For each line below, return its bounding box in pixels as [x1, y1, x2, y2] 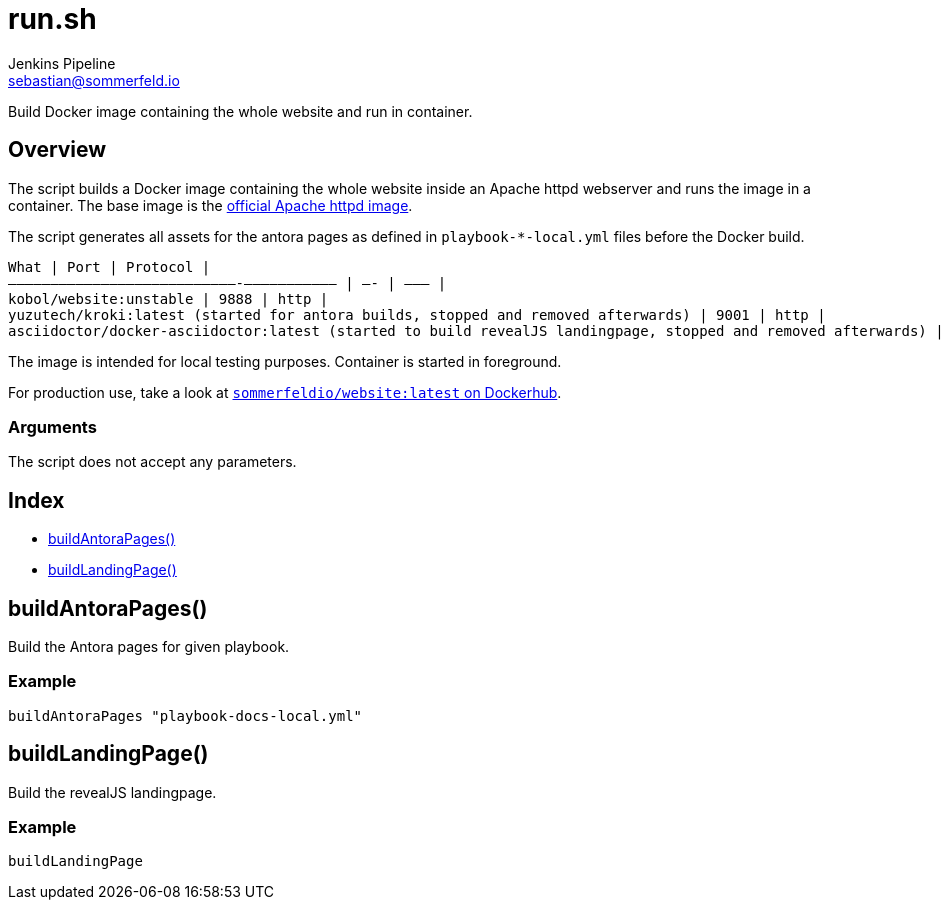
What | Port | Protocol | [8, 258, 211, 275]
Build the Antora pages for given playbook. [8, 638, 290, 656]
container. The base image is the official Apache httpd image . [8, 196, 413, 214]
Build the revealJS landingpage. [8, 783, 217, 801]
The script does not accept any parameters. [8, 453, 297, 471]
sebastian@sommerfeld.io [8, 71, 180, 89]
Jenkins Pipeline [8, 54, 116, 72]
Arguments [8, 416, 97, 437]
